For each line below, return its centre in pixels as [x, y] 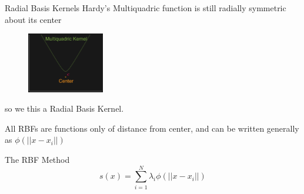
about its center [33, 19]
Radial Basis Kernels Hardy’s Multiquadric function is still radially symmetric [146, 8]
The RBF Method [37, 160]
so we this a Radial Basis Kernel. [64, 108]
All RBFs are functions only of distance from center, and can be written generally [152, 128]
